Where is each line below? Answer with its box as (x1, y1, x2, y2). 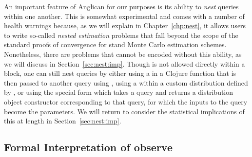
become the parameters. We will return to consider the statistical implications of (4, 106, 245, 116)
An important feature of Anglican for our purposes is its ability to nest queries (4, 1, 239, 11)
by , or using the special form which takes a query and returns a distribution (4, 87, 233, 97)
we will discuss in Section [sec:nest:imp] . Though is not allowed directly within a (4, 58, 245, 69)
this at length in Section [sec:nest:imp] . (4, 116, 121, 126)
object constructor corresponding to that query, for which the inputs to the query (4, 96, 248, 106)
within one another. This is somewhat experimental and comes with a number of (4, 11, 245, 21)
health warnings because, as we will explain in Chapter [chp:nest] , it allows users (4, 20, 246, 31)
